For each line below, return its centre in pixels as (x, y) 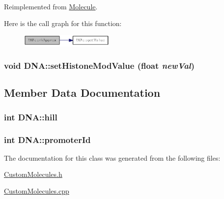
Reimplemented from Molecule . (51, 6)
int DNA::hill (31, 117)
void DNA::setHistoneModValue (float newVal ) (99, 66)
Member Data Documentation (82, 93)
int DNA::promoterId (47, 139)
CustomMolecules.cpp (37, 191)
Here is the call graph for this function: (63, 23)
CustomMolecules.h (33, 174)
